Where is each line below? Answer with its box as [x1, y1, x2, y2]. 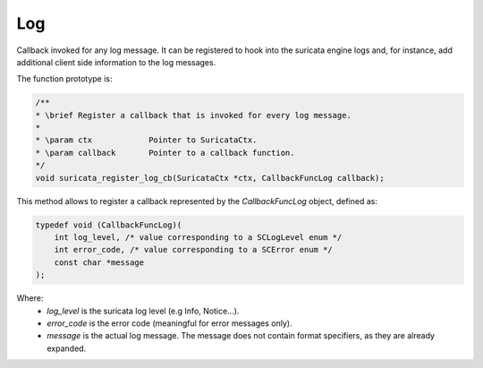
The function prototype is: [16, 73, 113, 84]
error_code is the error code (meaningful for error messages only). [47, 318, 292, 329]
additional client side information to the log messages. [16, 56, 216, 67]
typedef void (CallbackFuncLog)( [35, 219, 182, 230]
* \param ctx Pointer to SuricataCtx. [35, 135, 258, 145]
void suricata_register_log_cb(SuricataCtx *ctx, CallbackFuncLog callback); [35, 173, 385, 183]
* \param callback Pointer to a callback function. [35, 148, 295, 158]
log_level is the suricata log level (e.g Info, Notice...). [47, 305, 240, 316]
